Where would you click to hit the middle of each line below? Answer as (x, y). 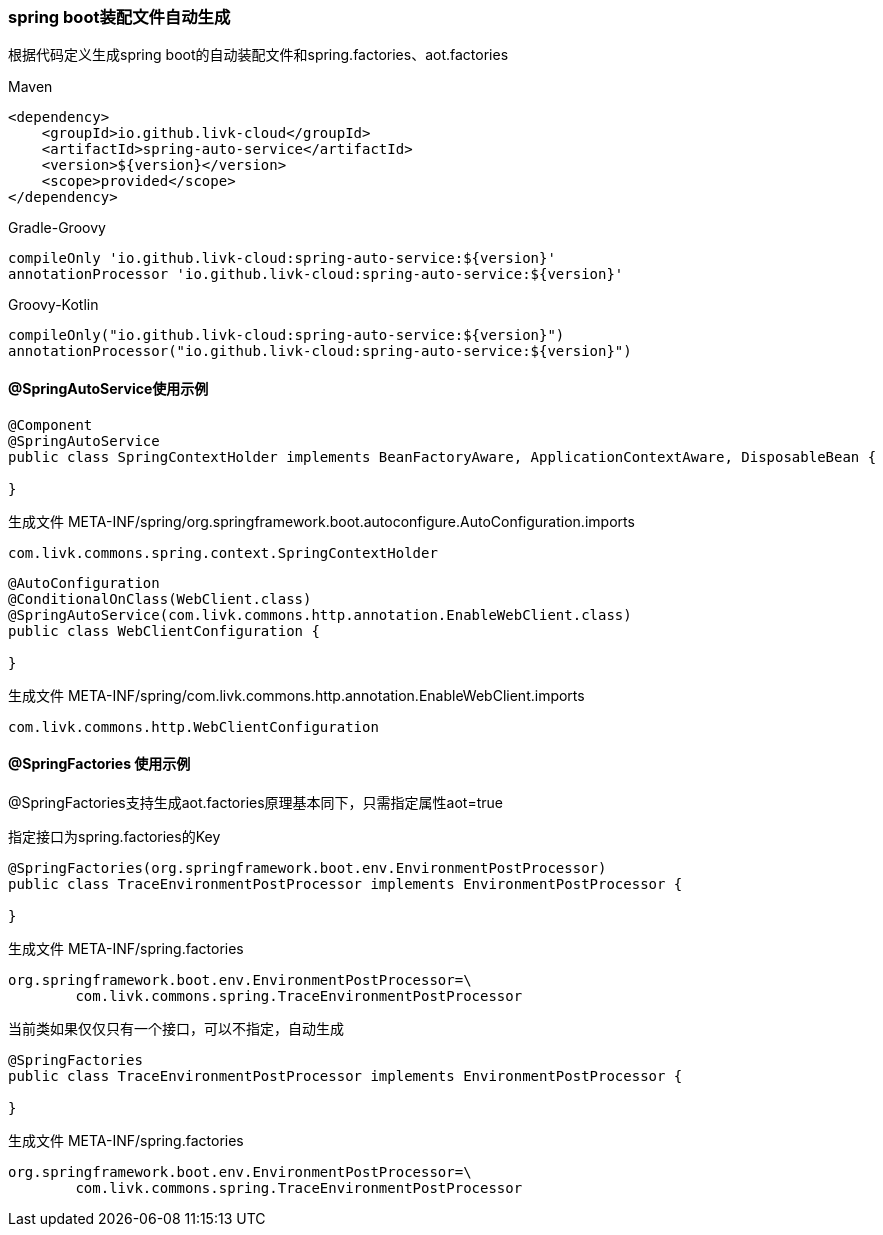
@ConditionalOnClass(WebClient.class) (160, 598)
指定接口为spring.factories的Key (114, 836)
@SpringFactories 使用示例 (99, 764)
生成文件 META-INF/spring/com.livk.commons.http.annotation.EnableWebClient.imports (296, 695)
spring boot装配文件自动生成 (119, 17)
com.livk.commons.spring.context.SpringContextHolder (223, 552)
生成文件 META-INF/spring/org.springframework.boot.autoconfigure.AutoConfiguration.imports (321, 521)
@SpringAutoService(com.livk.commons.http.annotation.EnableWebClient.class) (320, 614)
